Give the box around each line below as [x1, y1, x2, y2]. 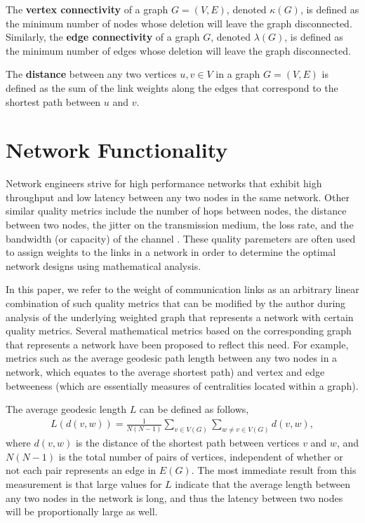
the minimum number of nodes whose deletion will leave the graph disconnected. [6, 15, 352, 30]
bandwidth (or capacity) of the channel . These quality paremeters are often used [6, 231, 356, 245]
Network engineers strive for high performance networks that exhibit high [6, 176, 322, 191]
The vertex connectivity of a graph [6, 2, 168, 16]
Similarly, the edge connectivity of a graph [6, 29, 200, 44]
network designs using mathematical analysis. [6, 258, 201, 273]
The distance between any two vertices [6, 67, 177, 81]
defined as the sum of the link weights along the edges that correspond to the [6, 80, 338, 95]
